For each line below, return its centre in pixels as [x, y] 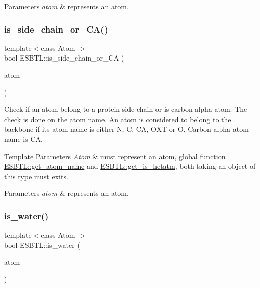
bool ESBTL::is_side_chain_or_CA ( [64, 58]
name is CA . [23, 139]
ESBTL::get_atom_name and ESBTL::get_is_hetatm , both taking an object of [130, 166]
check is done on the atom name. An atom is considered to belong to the [118, 119]
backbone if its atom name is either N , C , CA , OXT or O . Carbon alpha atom [126, 129]
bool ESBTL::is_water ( [42, 244]
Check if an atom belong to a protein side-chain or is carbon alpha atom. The [126, 109]
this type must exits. [36, 176]
